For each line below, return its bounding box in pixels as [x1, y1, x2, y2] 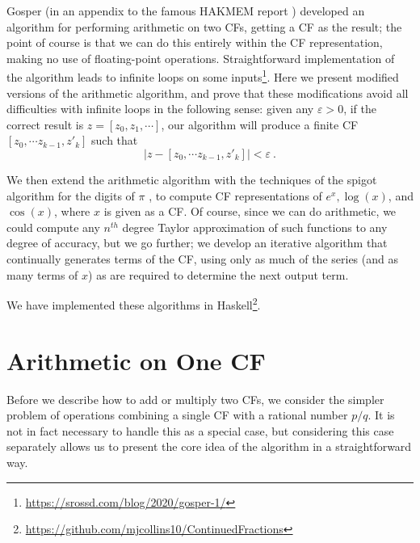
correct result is [6, 116, 84, 133]
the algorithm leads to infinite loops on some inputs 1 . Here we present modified [6, 66, 399, 86]
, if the [343, 100, 376, 117]
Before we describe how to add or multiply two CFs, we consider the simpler [6, 390, 384, 407]
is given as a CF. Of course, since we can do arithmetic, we [103, 203, 397, 220]
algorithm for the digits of [6, 187, 135, 204]
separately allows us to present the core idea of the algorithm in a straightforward [6, 438, 412, 455]
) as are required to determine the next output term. [88, 266, 349, 283]
